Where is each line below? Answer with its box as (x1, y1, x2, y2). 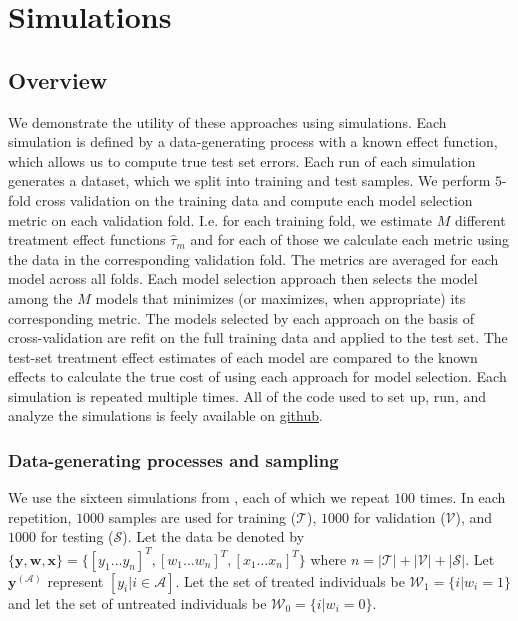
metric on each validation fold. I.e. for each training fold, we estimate (8, 209, 433, 230)
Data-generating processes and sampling (8, 448, 339, 472)
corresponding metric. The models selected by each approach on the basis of (8, 307, 475, 328)
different (454, 209, 506, 230)
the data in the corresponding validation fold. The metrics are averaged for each (8, 248, 499, 269)
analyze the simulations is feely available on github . (8, 405, 323, 426)
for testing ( (40, 526, 114, 547)
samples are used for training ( (108, 506, 297, 527)
